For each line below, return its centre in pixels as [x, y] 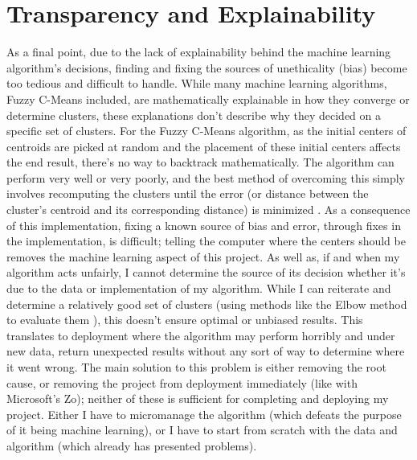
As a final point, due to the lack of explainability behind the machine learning [199, 52]
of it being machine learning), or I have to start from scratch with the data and [202, 430]
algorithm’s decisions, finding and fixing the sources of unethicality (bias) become [207, 67]
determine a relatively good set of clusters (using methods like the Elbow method [207, 304]
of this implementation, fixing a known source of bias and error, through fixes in [204, 225]
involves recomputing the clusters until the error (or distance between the [188, 193]
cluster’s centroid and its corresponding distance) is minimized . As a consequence [208, 209]
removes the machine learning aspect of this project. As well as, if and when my [203, 256]
